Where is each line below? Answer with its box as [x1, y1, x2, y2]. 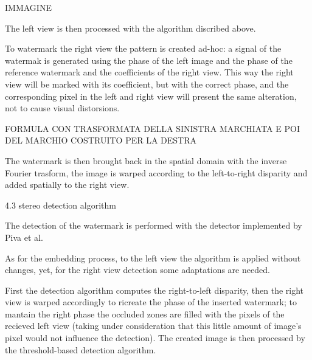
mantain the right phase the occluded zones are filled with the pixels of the [5, 307, 285, 320]
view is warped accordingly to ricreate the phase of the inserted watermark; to [5, 296, 297, 308]
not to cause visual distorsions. [5, 102, 120, 114]
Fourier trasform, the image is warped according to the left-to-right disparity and [5, 166, 308, 179]
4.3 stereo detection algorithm [5, 198, 116, 211]
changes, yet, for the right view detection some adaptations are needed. [5, 263, 270, 276]
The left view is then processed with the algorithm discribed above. [5, 21, 256, 34]
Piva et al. [5, 230, 43, 243]
